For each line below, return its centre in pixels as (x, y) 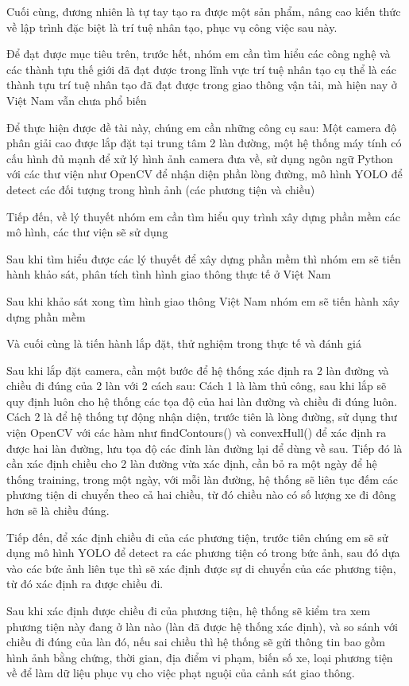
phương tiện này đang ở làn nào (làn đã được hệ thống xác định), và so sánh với (202, 626)
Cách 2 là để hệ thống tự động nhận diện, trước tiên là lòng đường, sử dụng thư (202, 417)
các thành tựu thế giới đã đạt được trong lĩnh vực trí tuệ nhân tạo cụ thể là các (201, 69)
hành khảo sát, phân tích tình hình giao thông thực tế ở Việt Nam (169, 274)
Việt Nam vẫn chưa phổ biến (77, 100)
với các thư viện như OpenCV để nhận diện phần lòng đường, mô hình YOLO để (204, 174)
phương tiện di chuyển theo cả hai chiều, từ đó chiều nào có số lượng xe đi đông (201, 495)
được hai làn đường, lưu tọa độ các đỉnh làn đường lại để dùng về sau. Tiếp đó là (204, 448)
